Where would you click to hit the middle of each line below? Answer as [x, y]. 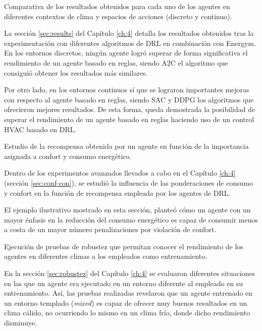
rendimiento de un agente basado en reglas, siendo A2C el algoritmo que [116, 62]
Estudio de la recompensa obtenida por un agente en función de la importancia [126, 146]
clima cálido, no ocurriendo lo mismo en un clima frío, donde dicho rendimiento [127, 313]
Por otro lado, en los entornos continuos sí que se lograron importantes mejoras [127, 90]
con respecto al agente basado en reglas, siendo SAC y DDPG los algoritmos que [129, 99]
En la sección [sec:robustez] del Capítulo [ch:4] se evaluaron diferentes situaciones [130, 273]
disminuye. [21, 323]
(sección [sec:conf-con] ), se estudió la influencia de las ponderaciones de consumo [128, 182]
